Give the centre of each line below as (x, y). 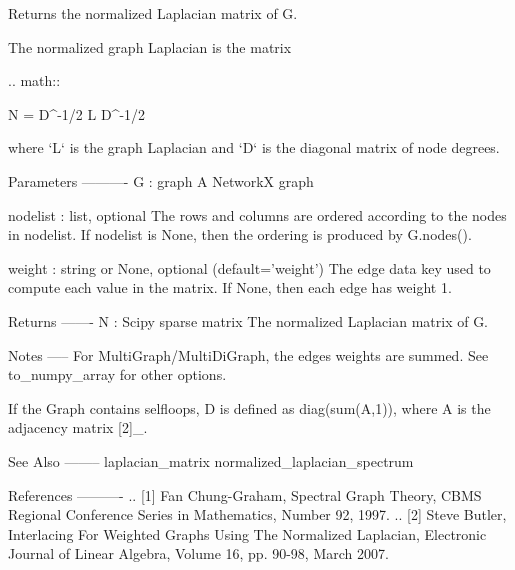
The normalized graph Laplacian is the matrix (150, 46)
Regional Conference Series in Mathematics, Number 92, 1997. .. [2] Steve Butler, (257, 514)
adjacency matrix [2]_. (78, 427)
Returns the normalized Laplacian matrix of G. (153, 13)
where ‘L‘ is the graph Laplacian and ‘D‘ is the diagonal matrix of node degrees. (254, 147)
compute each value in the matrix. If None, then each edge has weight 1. (230, 287)
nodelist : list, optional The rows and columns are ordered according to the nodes (257, 214)
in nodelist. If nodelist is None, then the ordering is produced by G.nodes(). (240, 234)
